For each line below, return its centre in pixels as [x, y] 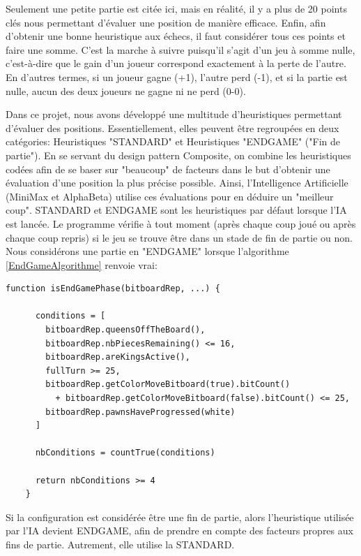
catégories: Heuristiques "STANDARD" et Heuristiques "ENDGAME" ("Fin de [173, 141]
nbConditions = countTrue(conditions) [125, 453]
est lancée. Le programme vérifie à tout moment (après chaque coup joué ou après [181, 223]
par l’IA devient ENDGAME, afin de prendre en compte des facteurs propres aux [179, 531]
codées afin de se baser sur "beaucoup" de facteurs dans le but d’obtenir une [168, 169]
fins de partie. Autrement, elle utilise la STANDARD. [120, 544]
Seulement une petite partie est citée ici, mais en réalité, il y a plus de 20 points [176, 8]
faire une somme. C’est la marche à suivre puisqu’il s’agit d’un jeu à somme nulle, [180, 49]
